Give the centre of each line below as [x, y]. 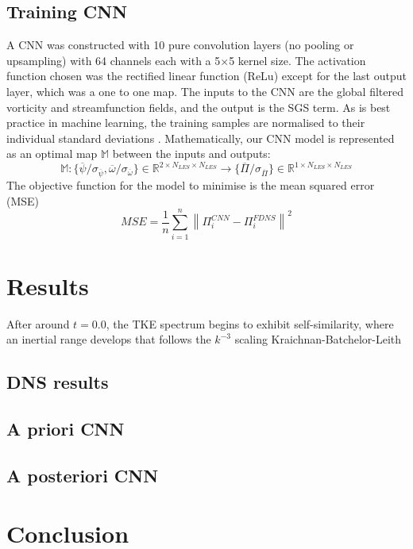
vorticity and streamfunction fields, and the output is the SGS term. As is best [199, 107]
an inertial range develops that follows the [109, 339]
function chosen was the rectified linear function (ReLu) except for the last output [206, 76]
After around [38, 323]
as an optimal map [52, 154]
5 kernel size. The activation [297, 60]
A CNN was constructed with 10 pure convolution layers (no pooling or [180, 45]
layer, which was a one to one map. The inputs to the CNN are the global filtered [205, 91]
